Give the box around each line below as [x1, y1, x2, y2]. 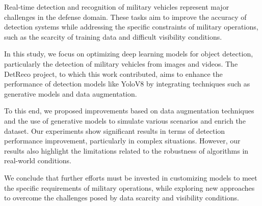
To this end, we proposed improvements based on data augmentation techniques [4, 105, 254, 116]
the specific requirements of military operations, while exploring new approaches [4, 182, 255, 193]
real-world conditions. [4, 155, 72, 166]
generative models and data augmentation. [4, 88, 137, 99]
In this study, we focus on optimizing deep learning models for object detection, [4, 48, 253, 59]
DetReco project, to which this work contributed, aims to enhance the [4, 68, 223, 79]
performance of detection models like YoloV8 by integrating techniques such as [4, 78, 250, 89]
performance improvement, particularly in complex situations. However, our [4, 135, 241, 146]
